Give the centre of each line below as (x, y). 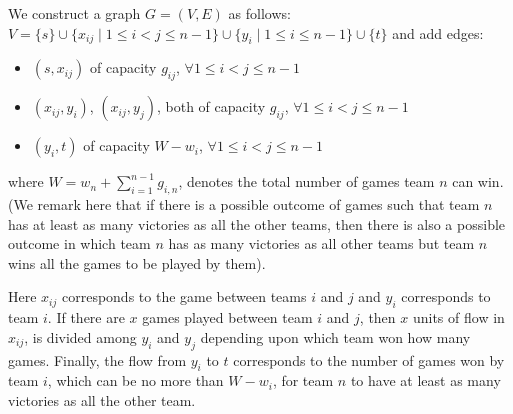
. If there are (86, 317)
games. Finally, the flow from (97, 359)
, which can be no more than (135, 380)
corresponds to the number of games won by (369, 359)
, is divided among (80, 336)
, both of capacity (211, 106)
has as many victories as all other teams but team (321, 243)
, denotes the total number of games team (306, 181)
